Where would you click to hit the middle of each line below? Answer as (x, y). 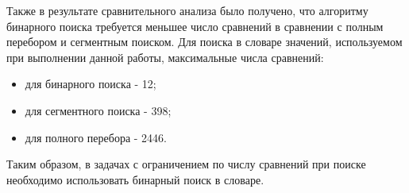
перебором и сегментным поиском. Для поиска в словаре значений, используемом (204, 42)
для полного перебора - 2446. (96, 137)
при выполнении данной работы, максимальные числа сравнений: (165, 57)
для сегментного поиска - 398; (98, 110)
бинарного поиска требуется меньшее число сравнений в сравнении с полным (195, 26)
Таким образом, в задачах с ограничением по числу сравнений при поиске (186, 164)
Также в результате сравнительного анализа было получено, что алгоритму (187, 10)
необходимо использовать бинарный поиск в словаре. (135, 179)
